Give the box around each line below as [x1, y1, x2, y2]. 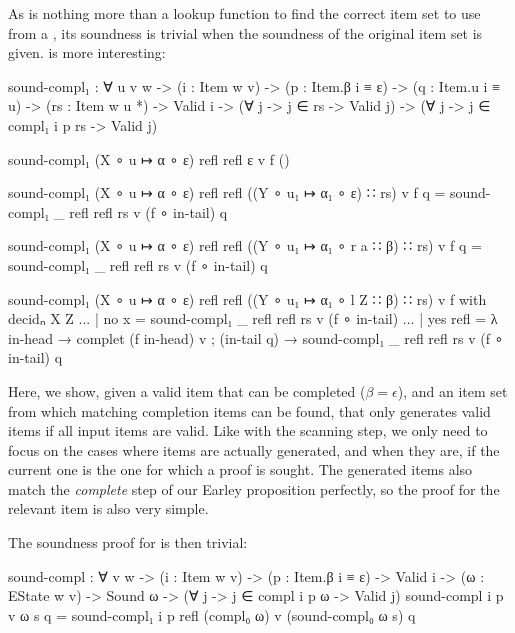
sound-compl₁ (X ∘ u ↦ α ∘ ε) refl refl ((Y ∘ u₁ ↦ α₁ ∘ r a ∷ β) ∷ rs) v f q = [8, 235, 482, 256]
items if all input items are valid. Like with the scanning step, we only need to [8, 420, 488, 441]
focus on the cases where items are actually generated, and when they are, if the [8, 439, 500, 460]
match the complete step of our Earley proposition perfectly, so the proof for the [8, 478, 500, 499]
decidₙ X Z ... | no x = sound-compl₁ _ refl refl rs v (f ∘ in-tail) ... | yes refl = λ [8, 308, 498, 329]
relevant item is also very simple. [8, 498, 209, 519]
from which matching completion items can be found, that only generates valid [8, 400, 491, 421]
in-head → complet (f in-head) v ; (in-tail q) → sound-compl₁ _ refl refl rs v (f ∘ [8, 327, 504, 348]
